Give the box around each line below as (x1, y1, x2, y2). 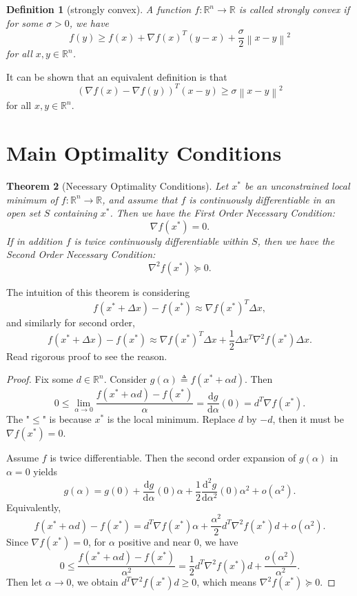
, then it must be (272, 412, 344, 426)
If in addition (6, 233, 63, 248)
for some (6, 15, 43, 30)
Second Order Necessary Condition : (6, 247, 156, 261)
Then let (6, 575, 43, 589)
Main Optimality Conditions (6, 139, 282, 167)
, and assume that (102, 192, 178, 206)
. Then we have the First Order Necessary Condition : (110, 206, 336, 220)
